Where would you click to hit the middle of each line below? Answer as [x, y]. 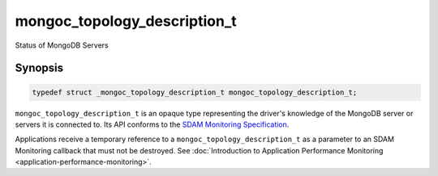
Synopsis [39, 68]
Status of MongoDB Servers [62, 45]
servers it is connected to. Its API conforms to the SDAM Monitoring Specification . [152, 124]
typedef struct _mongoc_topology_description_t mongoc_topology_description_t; [195, 92]
